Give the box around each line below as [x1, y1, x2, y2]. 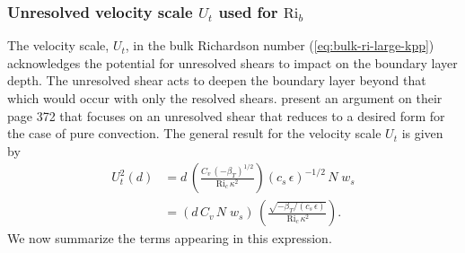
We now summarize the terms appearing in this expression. [7, 229, 332, 248]
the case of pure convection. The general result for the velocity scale [7, 124, 382, 143]
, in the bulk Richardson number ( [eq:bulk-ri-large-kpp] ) [125, 36, 434, 55]
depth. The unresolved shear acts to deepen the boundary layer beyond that [7, 71, 426, 90]
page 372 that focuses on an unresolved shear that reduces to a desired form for [7, 106, 445, 125]
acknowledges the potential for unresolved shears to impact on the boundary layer [7, 53, 458, 72]
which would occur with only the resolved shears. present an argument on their [7, 89, 443, 107]
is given [401, 124, 443, 143]
